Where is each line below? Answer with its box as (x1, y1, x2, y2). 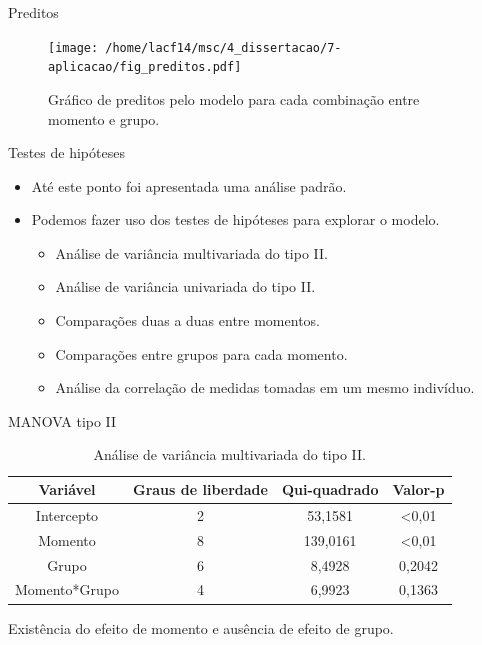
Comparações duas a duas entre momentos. (55, 310, 320, 331)
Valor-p (392, 479, 445, 500)
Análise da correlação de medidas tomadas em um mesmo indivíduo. (55, 377, 475, 398)
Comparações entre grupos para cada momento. (55, 343, 348, 364)
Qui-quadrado (281, 479, 379, 500)
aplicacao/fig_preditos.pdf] (48, 60, 242, 75)
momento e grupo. (48, 108, 160, 129)
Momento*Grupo (15, 579, 119, 600)
